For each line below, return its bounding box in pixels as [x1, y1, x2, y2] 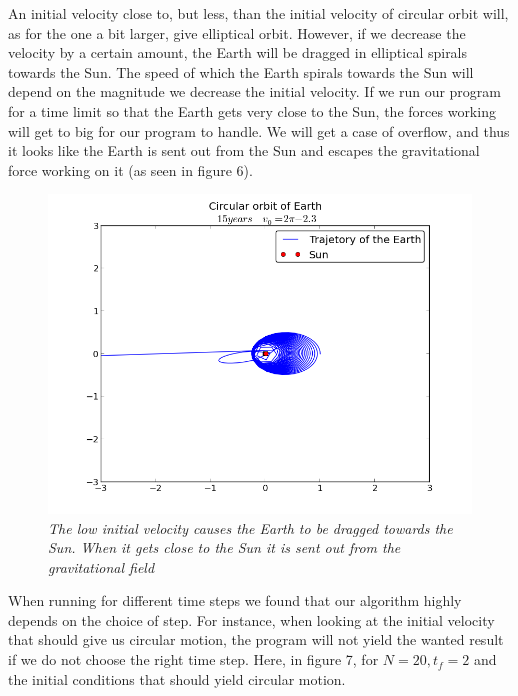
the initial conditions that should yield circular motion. [8, 668, 346, 689]
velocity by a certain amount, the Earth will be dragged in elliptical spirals [8, 42, 468, 63]
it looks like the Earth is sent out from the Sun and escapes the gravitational [8, 140, 480, 161]
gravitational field [48, 556, 155, 577]
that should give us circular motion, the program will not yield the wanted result [8, 629, 504, 650]
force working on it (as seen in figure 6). [8, 159, 253, 180]
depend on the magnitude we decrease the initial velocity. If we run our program [8, 81, 501, 102]
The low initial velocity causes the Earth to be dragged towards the [48, 517, 453, 538]
